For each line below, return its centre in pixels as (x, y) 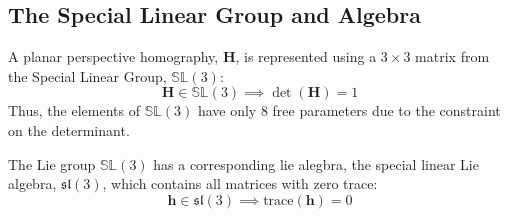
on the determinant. (69, 129)
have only (227, 110)
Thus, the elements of (74, 110)
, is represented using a (306, 56)
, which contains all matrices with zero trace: (240, 183)
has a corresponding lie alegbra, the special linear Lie (316, 163)
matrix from (452, 56)
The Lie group (52, 163)
